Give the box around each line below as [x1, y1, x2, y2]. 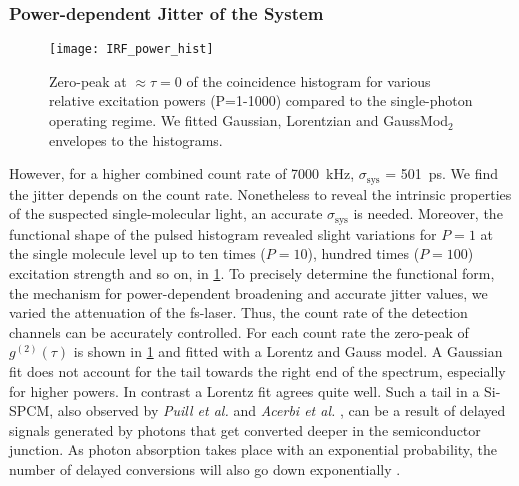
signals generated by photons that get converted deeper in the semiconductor [9, 419, 481, 440]
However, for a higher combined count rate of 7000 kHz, [9, 163, 355, 184]
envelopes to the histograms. [49, 129, 223, 150]
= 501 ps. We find [385, 163, 498, 184]
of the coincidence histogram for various [186, 70, 431, 91]
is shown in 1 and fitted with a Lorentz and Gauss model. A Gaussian [73, 341, 503, 362]
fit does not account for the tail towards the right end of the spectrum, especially [9, 360, 506, 381]
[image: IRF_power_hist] [49, 42, 214, 57]
